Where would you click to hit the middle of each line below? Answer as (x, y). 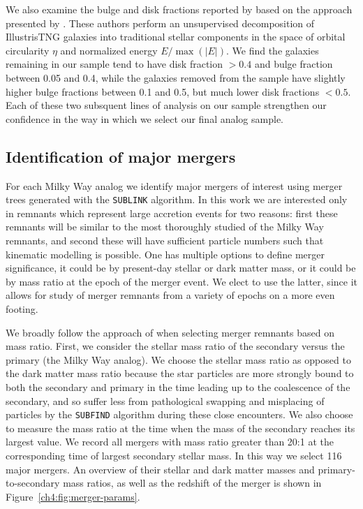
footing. (22, 308)
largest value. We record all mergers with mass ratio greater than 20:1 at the (170, 442)
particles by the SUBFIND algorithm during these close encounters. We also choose (179, 414)
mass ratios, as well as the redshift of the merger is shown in (192, 483)
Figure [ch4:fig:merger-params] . (73, 496)
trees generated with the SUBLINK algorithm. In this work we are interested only (177, 199)
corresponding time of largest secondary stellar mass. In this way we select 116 (174, 455)
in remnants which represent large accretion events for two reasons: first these (172, 213)
